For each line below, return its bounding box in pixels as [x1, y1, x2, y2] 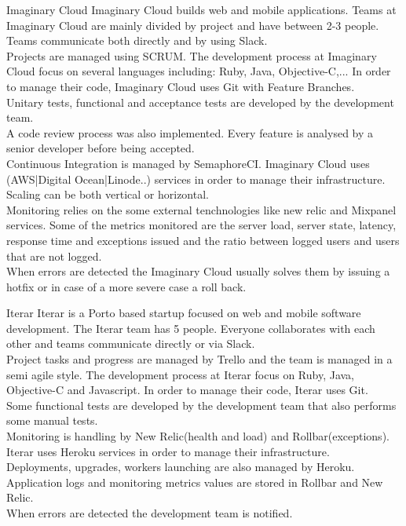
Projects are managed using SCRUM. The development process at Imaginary [6, 47, 377, 64]
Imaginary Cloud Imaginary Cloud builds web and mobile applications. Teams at [6, 2, 397, 17]
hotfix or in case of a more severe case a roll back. [6, 278, 247, 294]
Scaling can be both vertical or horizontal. [6, 186, 209, 203]
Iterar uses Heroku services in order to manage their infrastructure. [6, 443, 330, 459]
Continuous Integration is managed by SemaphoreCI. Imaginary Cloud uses [6, 155, 370, 171]
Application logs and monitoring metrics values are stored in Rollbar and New [6, 473, 383, 490]
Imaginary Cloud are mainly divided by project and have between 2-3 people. [6, 16, 379, 33]
